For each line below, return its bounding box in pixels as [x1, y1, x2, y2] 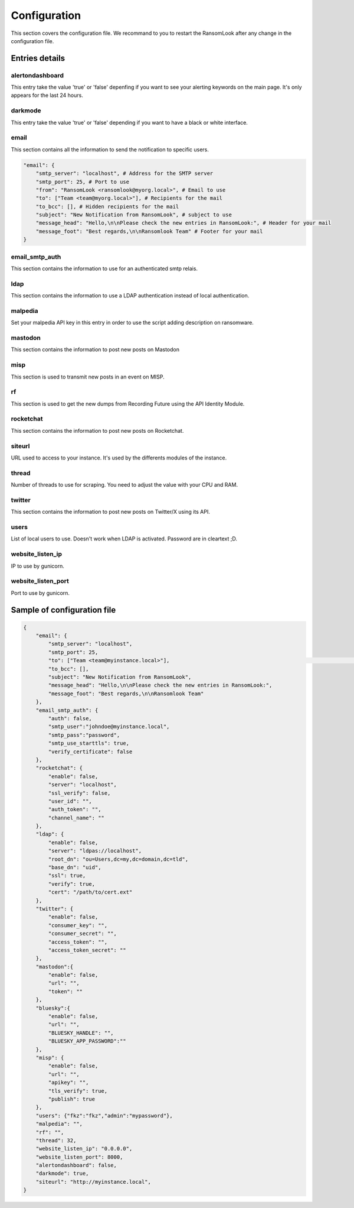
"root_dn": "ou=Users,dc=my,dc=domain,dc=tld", [48, 856, 189, 863]
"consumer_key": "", [48, 922, 108, 928]
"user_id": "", [48, 798, 93, 804]
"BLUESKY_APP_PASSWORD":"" [48, 1038, 126, 1045]
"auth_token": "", [48, 806, 101, 813]
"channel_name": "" [48, 814, 104, 821]
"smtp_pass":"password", [48, 731, 120, 739]
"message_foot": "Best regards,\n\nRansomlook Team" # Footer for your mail [35, 228, 263, 235]
